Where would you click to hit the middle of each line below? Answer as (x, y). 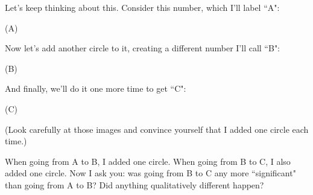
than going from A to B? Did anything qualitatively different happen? (134, 184)
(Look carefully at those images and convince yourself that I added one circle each (157, 129)
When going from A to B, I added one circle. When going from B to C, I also (148, 161)
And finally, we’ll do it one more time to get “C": (96, 88)
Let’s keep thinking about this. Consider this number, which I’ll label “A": (142, 7)
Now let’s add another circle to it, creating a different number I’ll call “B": (143, 48)
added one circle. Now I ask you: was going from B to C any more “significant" (150, 173)
